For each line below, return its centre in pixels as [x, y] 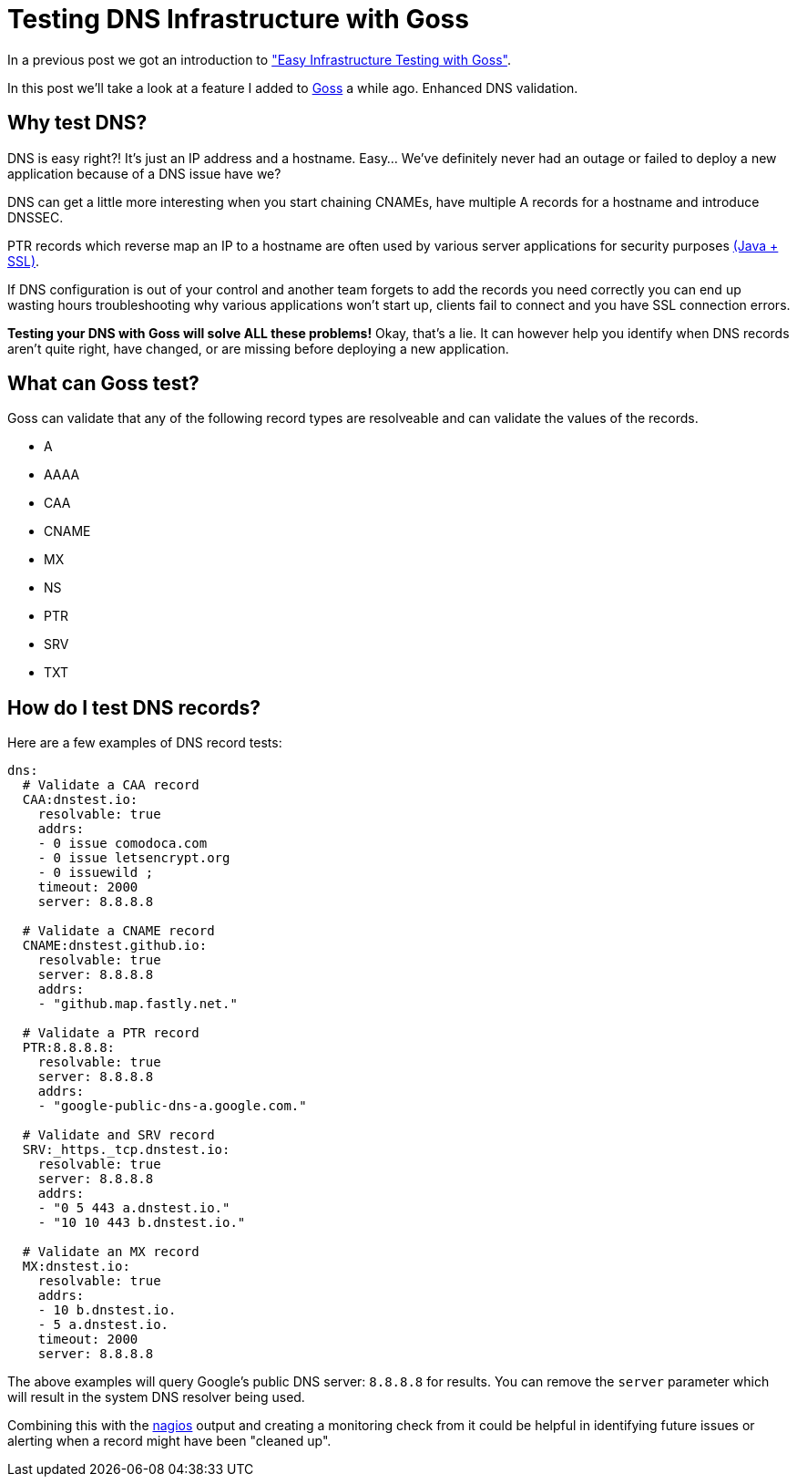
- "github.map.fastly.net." [138, 1004]
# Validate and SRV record [118, 1135]
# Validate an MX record [111, 1252]
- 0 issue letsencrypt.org [134, 858]
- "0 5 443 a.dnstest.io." [134, 1208]
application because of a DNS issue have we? [144, 173]
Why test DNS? [77, 123]
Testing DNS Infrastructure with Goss [238, 19]
